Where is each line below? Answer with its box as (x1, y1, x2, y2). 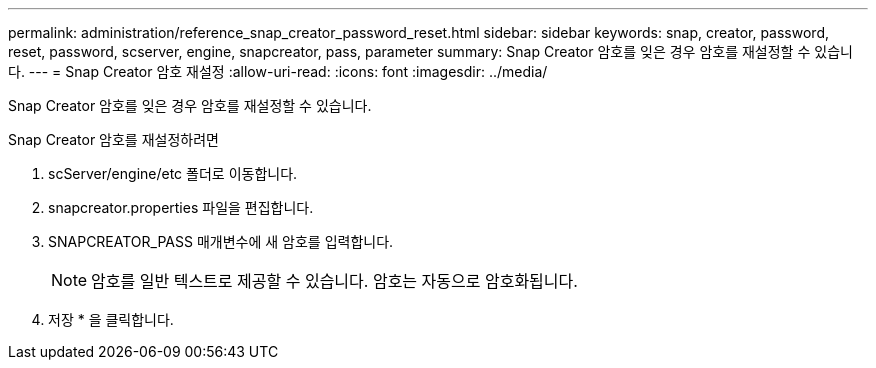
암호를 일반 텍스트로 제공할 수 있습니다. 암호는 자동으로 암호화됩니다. (91, 271, 578, 291)
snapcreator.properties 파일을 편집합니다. (48, 199, 314, 216)
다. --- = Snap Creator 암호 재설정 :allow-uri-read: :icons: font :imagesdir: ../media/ (8, 63, 548, 80)
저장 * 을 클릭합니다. (48, 311, 174, 328)
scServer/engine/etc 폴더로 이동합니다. (48, 165, 298, 182)
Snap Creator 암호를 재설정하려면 (8, 131, 219, 148)
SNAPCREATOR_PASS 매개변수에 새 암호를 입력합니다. (48, 233, 394, 250)
